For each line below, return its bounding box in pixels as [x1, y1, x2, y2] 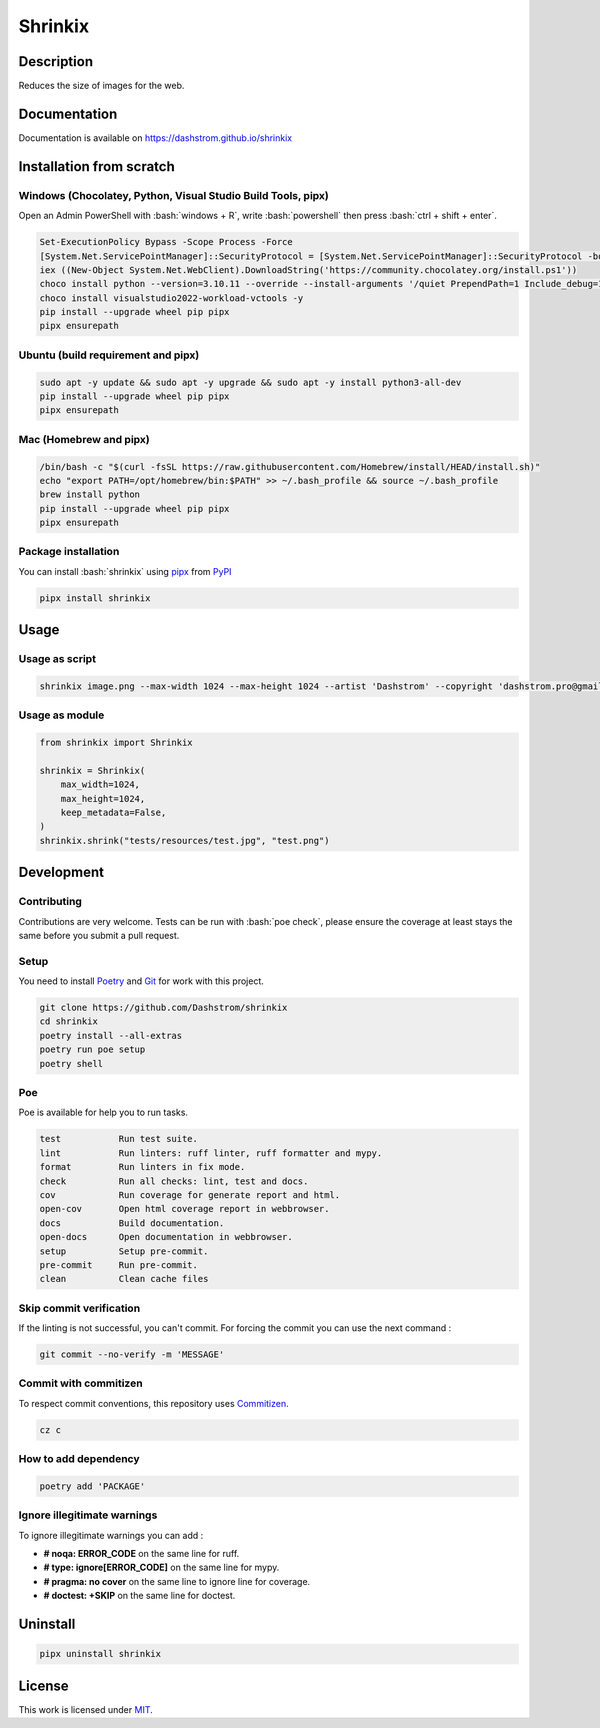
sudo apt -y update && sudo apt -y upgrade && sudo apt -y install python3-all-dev [39, 376, 462, 388]
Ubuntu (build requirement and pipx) [18, 348, 200, 362]
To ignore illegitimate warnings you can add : [18, 1529, 204, 1541]
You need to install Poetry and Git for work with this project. [18, 975, 265, 987]
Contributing [18, 895, 82, 909]
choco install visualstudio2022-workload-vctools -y [39, 292, 304, 304]
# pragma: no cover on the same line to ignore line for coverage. [43, 1575, 311, 1587]
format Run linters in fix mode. [39, 1161, 246, 1173]
